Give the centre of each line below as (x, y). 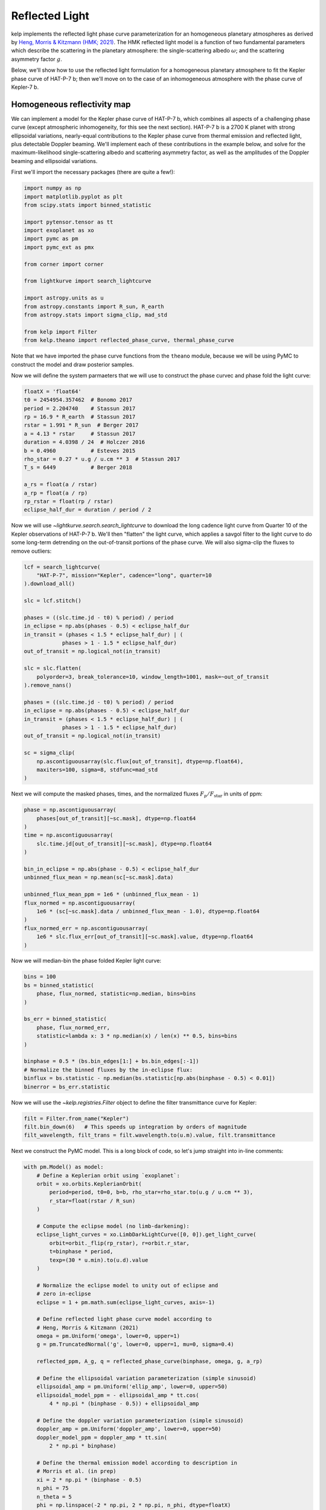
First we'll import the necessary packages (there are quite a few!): (93, 172)
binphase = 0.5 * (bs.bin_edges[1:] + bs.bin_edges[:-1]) (111, 1061)
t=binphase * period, (81, 1251)
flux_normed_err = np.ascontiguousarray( (86, 928)
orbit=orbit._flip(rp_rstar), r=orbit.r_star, (119, 1243)
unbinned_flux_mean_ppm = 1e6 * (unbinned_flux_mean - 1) (111, 895)
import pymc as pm (51, 239)
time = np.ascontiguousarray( (69, 835)
